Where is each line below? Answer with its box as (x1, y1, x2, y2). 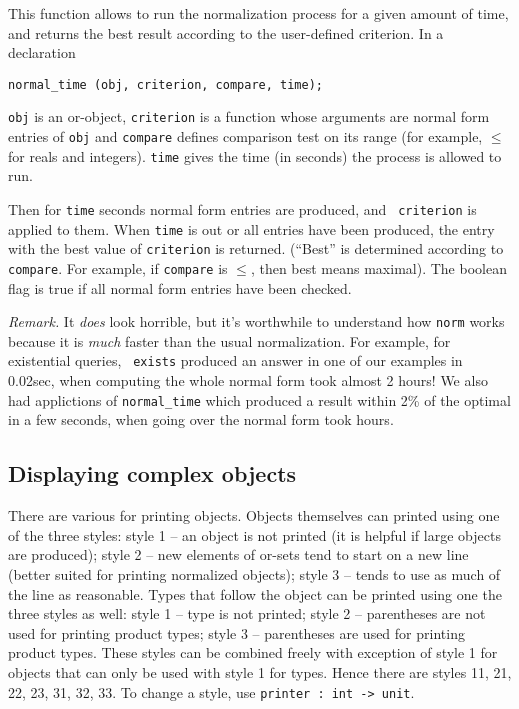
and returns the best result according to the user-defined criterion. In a (8, 22, 444, 43)
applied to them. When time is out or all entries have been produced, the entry (8, 218, 495, 239)
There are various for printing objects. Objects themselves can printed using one (8, 505, 500, 526)
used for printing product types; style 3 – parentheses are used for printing (8, 622, 465, 643)
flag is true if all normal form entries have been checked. (8, 277, 352, 298)
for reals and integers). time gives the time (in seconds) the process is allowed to (8, 145, 502, 166)
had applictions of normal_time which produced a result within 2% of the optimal (8, 389, 511, 410)
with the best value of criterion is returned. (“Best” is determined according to (8, 238, 504, 259)
